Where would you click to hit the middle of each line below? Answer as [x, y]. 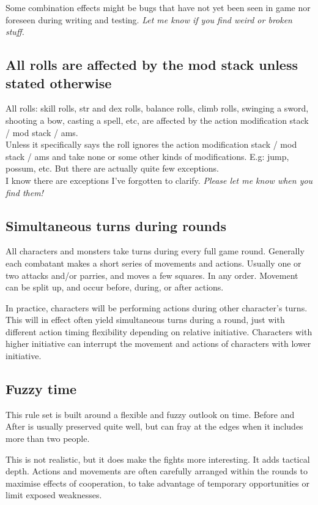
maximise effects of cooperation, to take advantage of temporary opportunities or [158, 483]
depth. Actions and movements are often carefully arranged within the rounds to [157, 471]
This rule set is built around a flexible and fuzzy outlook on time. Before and [150, 414]
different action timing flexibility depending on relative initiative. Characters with [159, 331]
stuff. [15, 32]
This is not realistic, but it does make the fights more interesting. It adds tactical [158, 459]
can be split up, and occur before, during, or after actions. [115, 287]
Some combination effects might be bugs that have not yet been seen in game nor [158, 7]
